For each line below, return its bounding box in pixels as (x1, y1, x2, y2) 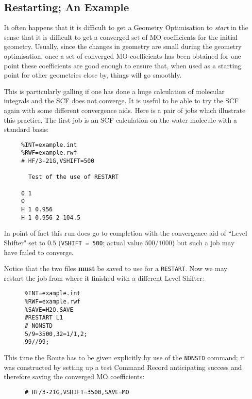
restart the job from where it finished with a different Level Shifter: (4, 272, 204, 283)
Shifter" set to (4, 237, 46, 247)
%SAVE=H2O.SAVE (24, 306, 74, 313)
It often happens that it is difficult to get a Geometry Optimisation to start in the (4, 22, 248, 32)
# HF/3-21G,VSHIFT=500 (21, 158, 95, 165)
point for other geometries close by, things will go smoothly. (4, 70, 182, 80)
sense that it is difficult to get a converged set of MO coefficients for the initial (4, 32, 238, 42)
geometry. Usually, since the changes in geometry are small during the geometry (4, 41, 242, 51)
